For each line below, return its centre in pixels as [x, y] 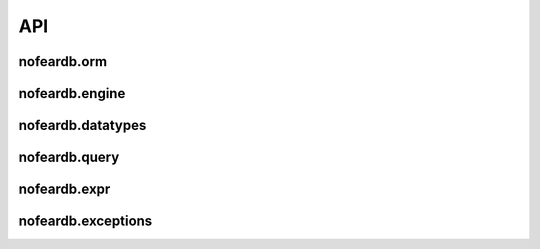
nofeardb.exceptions [85, 221]
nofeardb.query [69, 157]
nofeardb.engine [72, 93]
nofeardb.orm [63, 61]
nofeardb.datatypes [82, 125]
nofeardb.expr [64, 189]
